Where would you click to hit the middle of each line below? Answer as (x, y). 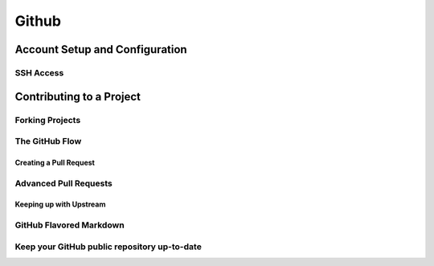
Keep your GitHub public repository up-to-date (108, 247)
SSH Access (39, 72)
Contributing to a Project (78, 96)
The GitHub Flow (48, 141)
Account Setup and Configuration (101, 49)
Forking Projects (48, 120)
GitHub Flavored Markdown (70, 225)
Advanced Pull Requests (63, 183)
